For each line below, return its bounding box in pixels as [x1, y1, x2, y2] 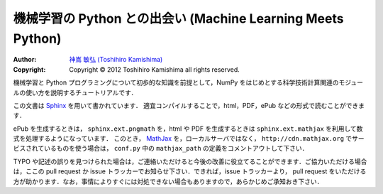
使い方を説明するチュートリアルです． [25, 88, 138, 97]
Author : [13, 55, 37, 64]
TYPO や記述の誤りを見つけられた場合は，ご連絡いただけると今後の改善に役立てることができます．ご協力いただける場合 [13, 157, 367, 166]
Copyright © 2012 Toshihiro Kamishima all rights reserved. [69, 65, 240, 74]
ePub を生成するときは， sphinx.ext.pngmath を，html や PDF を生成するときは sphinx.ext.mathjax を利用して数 [13, 124, 363, 133]
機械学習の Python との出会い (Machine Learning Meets [13, 11, 344, 26]
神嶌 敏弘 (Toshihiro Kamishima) [69, 55, 163, 64]
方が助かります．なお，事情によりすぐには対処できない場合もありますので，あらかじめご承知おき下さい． [13, 177, 323, 185]
